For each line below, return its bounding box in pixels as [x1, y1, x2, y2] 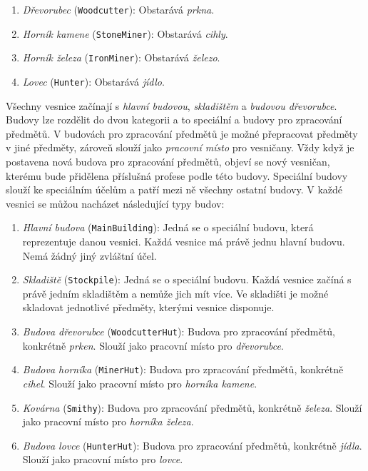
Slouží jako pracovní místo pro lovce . [22, 452, 183, 467]
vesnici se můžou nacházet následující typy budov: [6, 196, 225, 211]
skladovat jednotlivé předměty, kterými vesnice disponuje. [22, 300, 275, 315]
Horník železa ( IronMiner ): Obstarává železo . [22, 50, 220, 65]
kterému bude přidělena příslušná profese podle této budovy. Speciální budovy [6, 168, 348, 183]
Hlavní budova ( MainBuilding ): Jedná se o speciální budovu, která [22, 220, 314, 235]
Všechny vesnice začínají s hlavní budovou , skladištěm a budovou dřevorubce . [6, 98, 337, 113]
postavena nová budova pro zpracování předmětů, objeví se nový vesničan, [6, 154, 330, 168]
